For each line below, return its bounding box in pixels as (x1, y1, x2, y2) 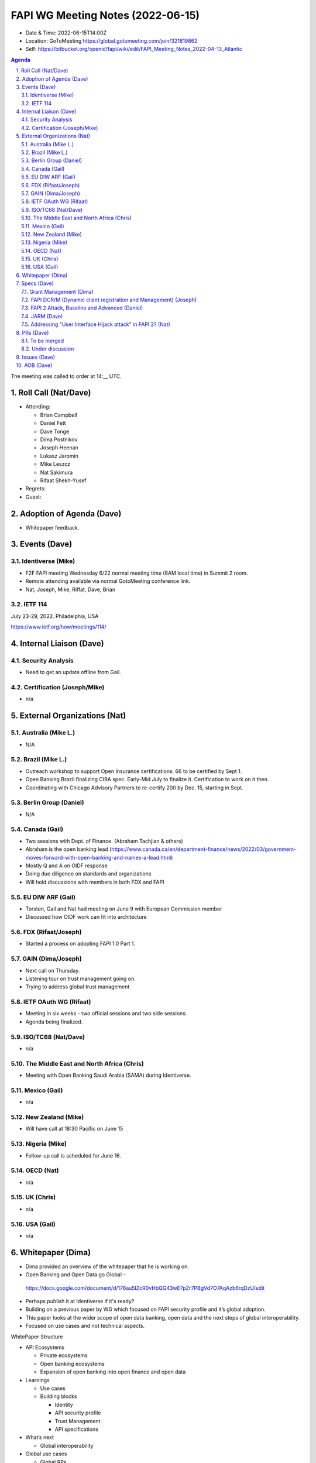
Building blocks (40, 1393, 77, 1400)
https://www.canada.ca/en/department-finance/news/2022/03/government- (111, 846, 297, 853)
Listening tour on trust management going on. (25, 975, 136, 982)
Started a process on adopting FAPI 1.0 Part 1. (25, 940, 136, 947)
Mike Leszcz (40, 461, 71, 468)
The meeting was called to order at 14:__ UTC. (11, 372, 122, 380)
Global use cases (25, 1450, 67, 1457)
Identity (54, 1401, 73, 1408)
